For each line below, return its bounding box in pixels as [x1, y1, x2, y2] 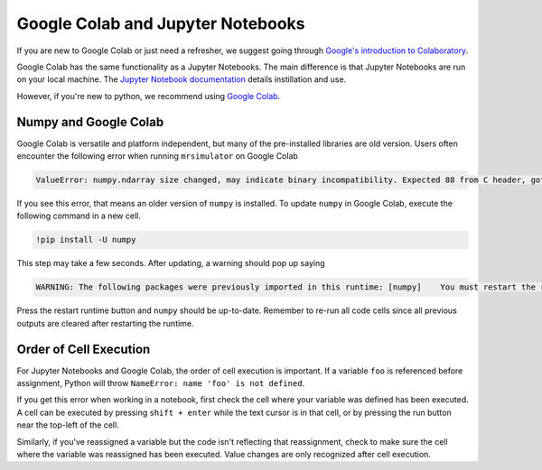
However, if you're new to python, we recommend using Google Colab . [16, 90, 281, 101]
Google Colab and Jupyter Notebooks [16, 14, 305, 33]
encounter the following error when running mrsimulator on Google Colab [16, 151, 298, 161]
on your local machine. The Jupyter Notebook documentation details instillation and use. [16, 74, 347, 85]
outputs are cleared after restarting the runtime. [16, 318, 194, 328]
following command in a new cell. [16, 210, 142, 221]
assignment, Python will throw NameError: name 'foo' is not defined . [16, 378, 305, 388]
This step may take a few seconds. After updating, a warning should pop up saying [16, 258, 325, 269]
